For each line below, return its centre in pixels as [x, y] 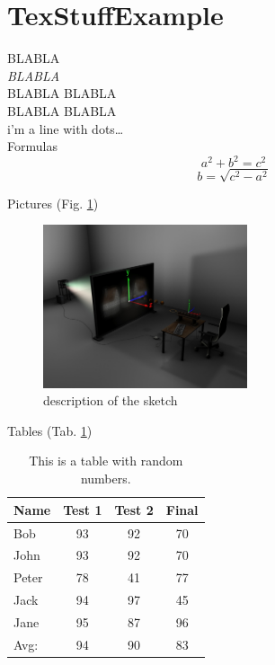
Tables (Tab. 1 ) [50, 430]
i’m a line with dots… [66, 128]
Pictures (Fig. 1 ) [53, 203]
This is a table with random [106, 461]
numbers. [106, 479]
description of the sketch [111, 400]
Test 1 [83, 509]
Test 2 [134, 509]
